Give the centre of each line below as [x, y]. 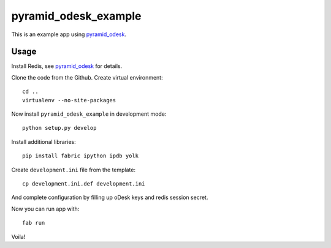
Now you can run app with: [45, 209]
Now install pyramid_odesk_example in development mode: [89, 114]
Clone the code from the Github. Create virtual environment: [87, 77]
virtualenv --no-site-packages [69, 100]
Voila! [18, 236]
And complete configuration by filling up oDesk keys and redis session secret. [110, 197]
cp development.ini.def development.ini [84, 183]
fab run [34, 223]
